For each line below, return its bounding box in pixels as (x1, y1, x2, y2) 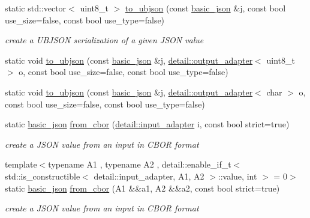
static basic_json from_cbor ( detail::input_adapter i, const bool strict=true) (5, 118, 290, 130)
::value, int (218, 169, 257, 182)
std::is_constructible (5, 169, 80, 182)
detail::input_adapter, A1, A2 (94, 169, 204, 182)
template (5, 158, 37, 171)
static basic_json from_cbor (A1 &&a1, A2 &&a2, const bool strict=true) (5, 181, 280, 194)
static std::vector (5, 2, 67, 14)
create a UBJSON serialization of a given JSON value (5, 34, 204, 46)
